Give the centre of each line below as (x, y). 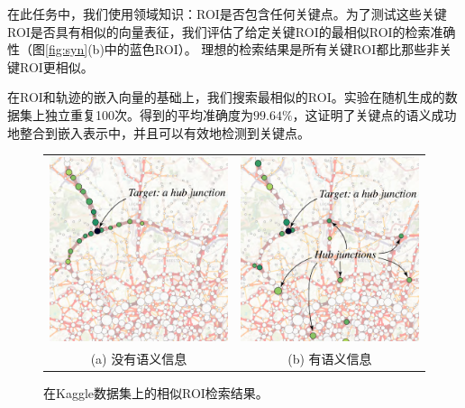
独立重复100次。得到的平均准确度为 (149, 114)
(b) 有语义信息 (330, 359)
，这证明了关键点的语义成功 (374, 114)
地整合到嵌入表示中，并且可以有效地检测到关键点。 (159, 132)
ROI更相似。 (56, 66)
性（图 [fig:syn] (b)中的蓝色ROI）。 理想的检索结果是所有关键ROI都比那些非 (223, 49)
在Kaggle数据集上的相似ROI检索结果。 (156, 393)
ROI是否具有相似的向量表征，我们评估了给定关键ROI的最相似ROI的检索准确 (232, 31)
